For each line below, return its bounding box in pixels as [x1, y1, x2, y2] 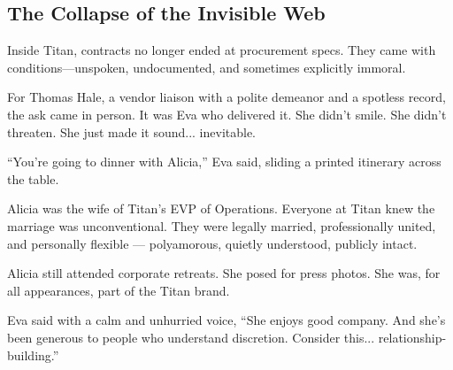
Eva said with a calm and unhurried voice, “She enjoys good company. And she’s [7, 311, 446, 329]
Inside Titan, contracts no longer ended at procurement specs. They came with [7, 41, 436, 59]
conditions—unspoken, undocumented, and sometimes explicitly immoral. [7, 58, 406, 76]
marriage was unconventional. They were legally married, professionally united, [7, 216, 436, 235]
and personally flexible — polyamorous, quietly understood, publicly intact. [7, 234, 418, 252]
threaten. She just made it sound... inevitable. [7, 122, 257, 141]
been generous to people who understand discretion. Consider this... [7, 328, 375, 346]
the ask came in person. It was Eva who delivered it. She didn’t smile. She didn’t [7, 104, 447, 123]
